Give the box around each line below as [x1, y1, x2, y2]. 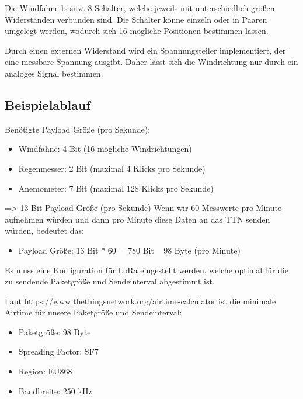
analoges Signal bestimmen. [5, 67, 103, 79]
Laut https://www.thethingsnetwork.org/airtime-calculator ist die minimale [5, 294, 276, 307]
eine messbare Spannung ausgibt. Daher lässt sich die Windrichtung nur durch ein [5, 55, 298, 68]
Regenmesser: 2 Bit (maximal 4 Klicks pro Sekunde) [18, 162, 206, 174]
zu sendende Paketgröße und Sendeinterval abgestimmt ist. [5, 275, 215, 287]
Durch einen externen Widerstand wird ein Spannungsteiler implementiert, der [5, 44, 286, 56]
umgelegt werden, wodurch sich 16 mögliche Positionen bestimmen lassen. [5, 25, 269, 37]
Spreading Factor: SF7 [18, 345, 99, 358]
